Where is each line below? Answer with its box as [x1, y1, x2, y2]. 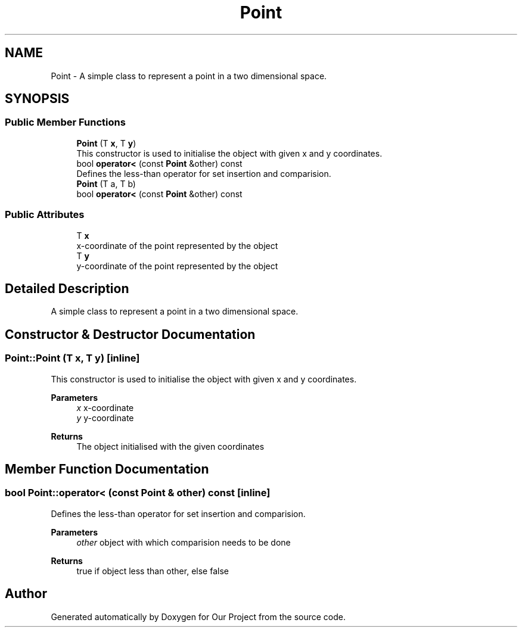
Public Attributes [5, 208, 85, 221]
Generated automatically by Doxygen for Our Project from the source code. [51, 611, 346, 622]
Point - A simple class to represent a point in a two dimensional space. [51, 70, 327, 81]
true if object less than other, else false [76, 565, 229, 576]
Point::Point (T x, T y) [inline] [5, 352, 140, 365]
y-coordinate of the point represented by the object [76, 260, 278, 271]
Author [5, 586, 47, 602]
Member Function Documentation [5, 462, 209, 477]
